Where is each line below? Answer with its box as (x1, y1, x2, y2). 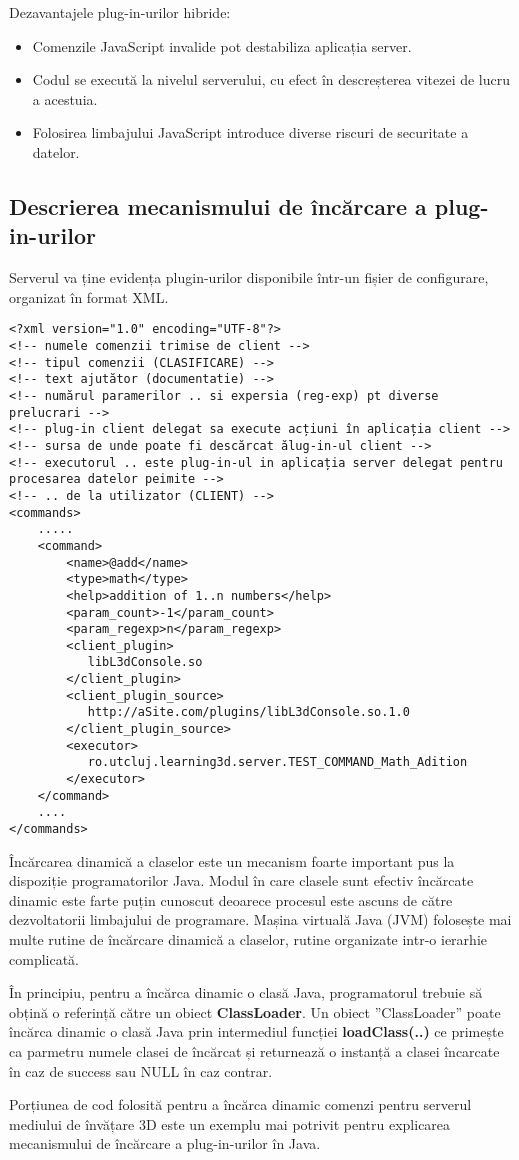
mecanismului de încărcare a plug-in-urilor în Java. (9, 1133, 321, 1154)
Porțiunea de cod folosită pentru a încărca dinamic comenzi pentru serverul (9, 1094, 472, 1115)
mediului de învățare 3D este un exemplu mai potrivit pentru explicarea (9, 1113, 451, 1134)
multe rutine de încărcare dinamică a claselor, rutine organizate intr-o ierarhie (9, 929, 487, 950)
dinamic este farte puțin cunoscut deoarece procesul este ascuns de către (9, 889, 453, 910)
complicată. (9, 948, 79, 969)
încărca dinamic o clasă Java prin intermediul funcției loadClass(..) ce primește (9, 1021, 504, 1042)
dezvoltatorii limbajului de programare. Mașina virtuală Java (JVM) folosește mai (9, 909, 512, 930)
